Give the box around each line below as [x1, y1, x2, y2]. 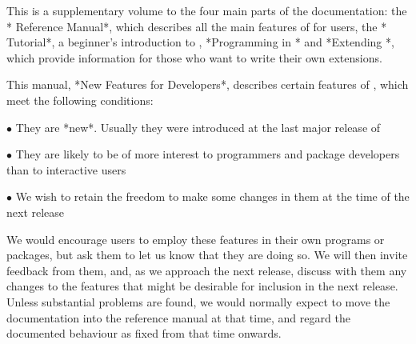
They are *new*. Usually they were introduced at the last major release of [15, 118, 381, 135]
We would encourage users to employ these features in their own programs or [6, 230, 385, 247]
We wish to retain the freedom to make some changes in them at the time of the [15, 188, 410, 205]
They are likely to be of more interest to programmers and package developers [15, 146, 400, 162]
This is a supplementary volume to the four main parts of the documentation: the [6, 2, 407, 18]
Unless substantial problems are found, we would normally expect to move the [6, 293, 390, 310]
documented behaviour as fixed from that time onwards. [6, 325, 282, 342]
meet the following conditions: [6, 91, 154, 108]
